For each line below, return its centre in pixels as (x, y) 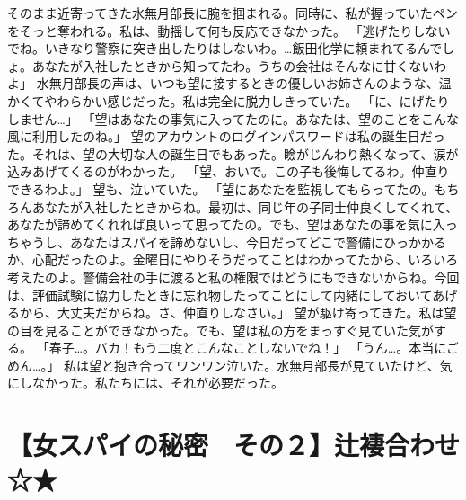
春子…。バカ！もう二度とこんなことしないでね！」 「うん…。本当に (247, 348)
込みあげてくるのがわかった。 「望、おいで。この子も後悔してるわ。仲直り (229, 171)
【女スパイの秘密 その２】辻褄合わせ (234, 445)
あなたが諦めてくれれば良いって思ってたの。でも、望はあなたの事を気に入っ (233, 224)
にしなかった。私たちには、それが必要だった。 (145, 383)
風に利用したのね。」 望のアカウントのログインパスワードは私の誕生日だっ (226, 136)
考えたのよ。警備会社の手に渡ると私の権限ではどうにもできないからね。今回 (233, 277)
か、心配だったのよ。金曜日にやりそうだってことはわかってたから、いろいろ (233, 259)
